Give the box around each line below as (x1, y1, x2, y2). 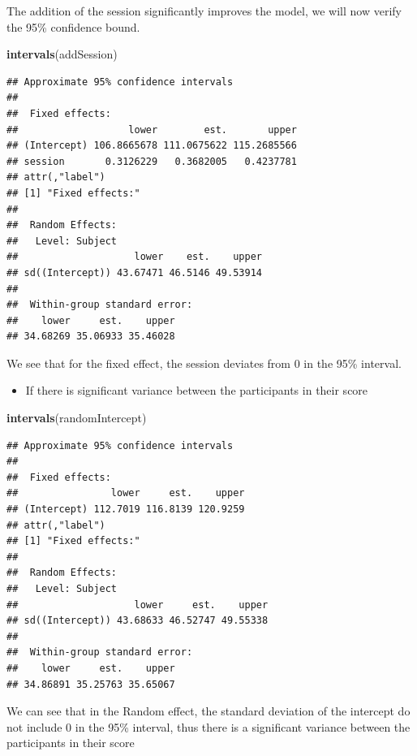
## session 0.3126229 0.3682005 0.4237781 (6, 155, 297, 167)
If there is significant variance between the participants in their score (25, 382, 368, 399)
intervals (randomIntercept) (6, 409, 147, 426)
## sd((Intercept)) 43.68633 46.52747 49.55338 (6, 615, 269, 627)
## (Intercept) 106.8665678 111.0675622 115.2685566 (6, 140, 297, 152)
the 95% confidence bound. (6, 18, 140, 35)
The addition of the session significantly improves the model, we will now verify (6, 2, 402, 19)
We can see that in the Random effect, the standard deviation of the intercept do (6, 702, 411, 719)
